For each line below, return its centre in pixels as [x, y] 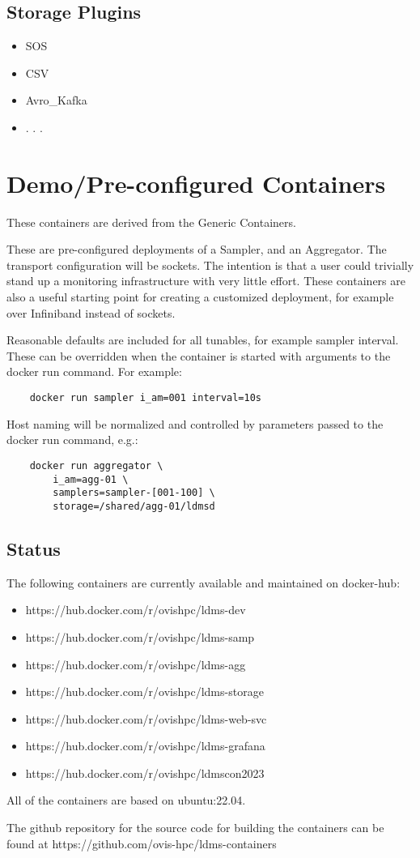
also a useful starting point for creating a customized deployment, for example [200, 297]
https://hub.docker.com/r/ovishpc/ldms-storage [144, 692]
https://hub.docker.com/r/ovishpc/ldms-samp [140, 636]
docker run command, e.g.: [72, 440]
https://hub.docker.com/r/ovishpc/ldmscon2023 [145, 773]
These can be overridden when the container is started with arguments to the [199, 355]
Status [34, 548]
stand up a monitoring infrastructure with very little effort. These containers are [206, 281]
